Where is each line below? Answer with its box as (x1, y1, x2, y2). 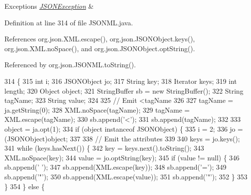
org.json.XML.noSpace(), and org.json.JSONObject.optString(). (4, 43, 195, 53)
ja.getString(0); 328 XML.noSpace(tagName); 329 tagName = (4, 104, 190, 115)
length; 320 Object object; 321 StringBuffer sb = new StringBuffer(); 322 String (4, 85, 244, 96)
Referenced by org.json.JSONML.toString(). (4, 59, 136, 70)
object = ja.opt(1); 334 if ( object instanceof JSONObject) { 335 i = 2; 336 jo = (4, 123, 243, 134)
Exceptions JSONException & (4, 1, 94, 11)
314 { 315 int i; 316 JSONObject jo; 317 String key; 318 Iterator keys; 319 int (4, 76, 237, 86)
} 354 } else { (4, 181, 45, 191)
